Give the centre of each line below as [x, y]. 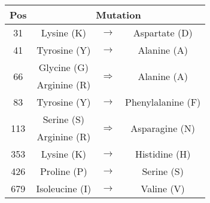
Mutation [118, 15]
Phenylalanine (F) [163, 102]
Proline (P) [63, 171]
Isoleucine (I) [64, 188]
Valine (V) [163, 188]
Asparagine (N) [163, 128]
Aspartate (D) [163, 33]
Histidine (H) [163, 154]
